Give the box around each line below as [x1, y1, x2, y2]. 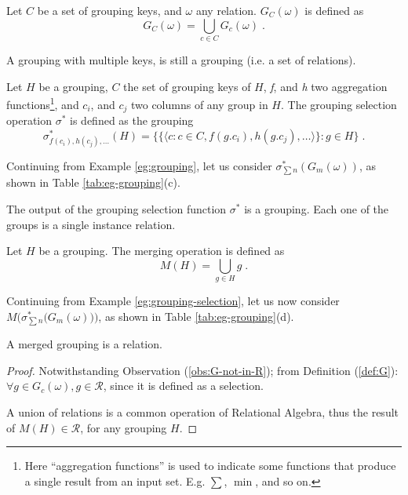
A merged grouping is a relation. [6, 336, 162, 352]
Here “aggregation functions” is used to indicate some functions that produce [24, 457, 396, 474]
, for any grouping [80, 419, 167, 435]
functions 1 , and [6, 94, 79, 112]
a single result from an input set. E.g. [24, 472, 206, 489]
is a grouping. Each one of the [244, 201, 389, 217]
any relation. [195, 2, 257, 18]
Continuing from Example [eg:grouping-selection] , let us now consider [6, 293, 340, 309]
